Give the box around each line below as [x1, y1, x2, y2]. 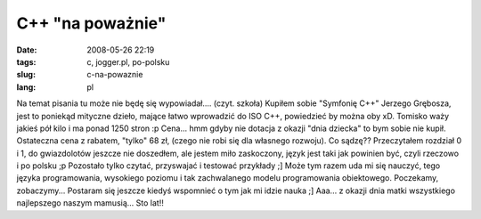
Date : [16, 45, 37, 55]
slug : [16, 69, 36, 80]
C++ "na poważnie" [16, 13, 167, 33]
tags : [16, 56, 37, 67]
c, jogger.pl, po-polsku [86, 56, 170, 67]
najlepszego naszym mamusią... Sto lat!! [16, 198, 164, 208]
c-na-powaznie [86, 69, 143, 80]
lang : [16, 81, 37, 93]
